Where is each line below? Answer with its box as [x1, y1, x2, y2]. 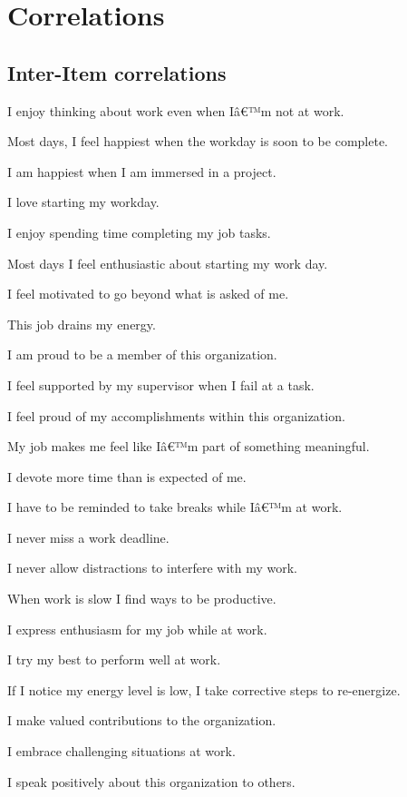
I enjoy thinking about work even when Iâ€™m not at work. [7, 101, 344, 120]
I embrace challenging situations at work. [7, 742, 236, 761]
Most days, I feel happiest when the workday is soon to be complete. [7, 132, 388, 151]
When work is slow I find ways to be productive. [7, 589, 276, 608]
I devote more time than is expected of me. [7, 467, 247, 486]
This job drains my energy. [7, 314, 156, 333]
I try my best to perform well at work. [7, 650, 221, 669]
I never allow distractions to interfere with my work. [7, 558, 297, 577]
